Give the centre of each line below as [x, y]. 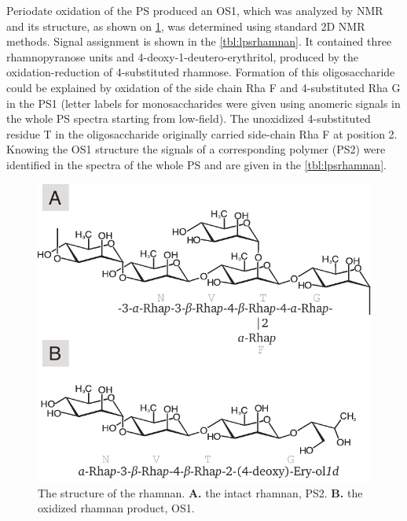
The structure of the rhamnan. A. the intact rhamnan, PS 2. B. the [200, 492]
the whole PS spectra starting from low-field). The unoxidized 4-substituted [189, 118]
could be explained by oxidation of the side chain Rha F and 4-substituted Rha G [203, 87]
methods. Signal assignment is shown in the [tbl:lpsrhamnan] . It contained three [199, 41]
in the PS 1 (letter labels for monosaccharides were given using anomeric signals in [203, 103]
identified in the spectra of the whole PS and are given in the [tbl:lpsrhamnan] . [196, 164]
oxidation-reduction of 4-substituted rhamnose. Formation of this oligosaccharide [201, 72]
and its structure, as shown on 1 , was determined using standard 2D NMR [186, 26]
